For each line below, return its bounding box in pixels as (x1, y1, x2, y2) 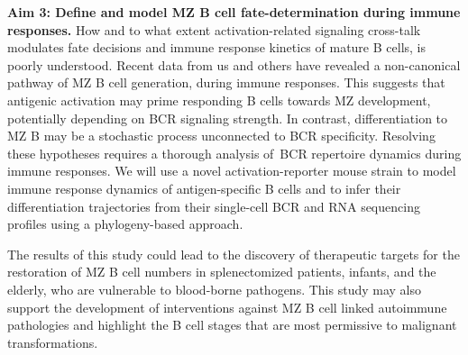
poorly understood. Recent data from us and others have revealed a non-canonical (7, 55, 461, 74)
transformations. (7, 332, 98, 351)
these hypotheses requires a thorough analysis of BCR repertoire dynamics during (7, 143, 462, 162)
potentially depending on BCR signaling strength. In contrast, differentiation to (7, 108, 448, 127)
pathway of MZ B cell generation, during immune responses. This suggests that (7, 73, 445, 92)
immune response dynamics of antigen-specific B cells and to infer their (7, 178, 401, 197)
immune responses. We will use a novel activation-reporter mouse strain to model (7, 161, 456, 180)
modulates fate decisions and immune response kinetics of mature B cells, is (7, 38, 427, 57)
